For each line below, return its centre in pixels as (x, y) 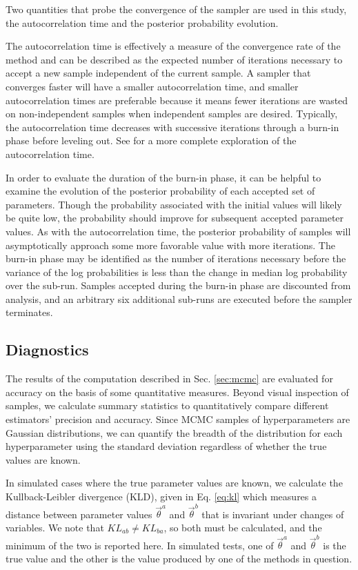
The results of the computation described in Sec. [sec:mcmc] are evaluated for (169, 379)
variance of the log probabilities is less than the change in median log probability (177, 272)
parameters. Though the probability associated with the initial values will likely (174, 204)
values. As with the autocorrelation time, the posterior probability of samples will (178, 231)
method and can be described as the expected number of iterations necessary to (174, 59)
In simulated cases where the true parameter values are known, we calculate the (174, 483)
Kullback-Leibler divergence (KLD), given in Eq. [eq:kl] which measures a (161, 497)
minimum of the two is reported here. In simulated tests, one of (140, 545)
